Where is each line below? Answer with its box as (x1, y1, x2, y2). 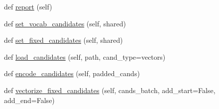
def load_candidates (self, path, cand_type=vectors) (4, 51, 166, 62)
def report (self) (4, 1, 52, 11)
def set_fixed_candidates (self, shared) (4, 35, 123, 45)
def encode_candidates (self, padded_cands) (4, 68, 140, 79)
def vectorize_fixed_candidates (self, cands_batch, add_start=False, (4, 85, 216, 95)
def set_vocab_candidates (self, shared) (4, 18, 126, 28)
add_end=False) (4, 95, 55, 105)
